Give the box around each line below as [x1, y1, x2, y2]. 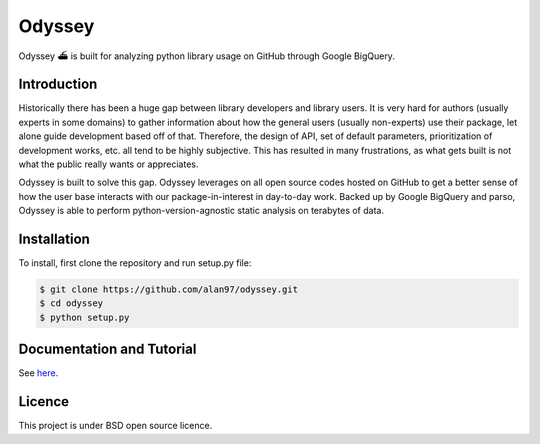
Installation [18, 231, 90, 247]
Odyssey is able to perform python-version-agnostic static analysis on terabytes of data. [18, 205, 385, 217]
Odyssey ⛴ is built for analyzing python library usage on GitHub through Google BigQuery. [18, 50, 395, 62]
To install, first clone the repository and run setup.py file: [18, 257, 252, 269]
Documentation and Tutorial [18, 341, 197, 358]
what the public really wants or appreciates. [18, 158, 199, 170]
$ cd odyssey [39, 298, 104, 309]
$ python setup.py [39, 311, 130, 323]
